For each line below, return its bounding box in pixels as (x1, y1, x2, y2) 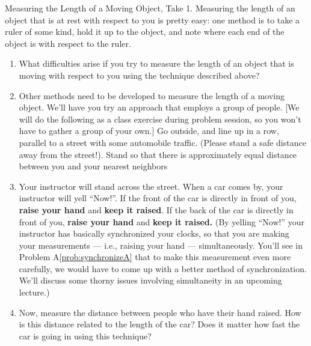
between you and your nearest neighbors (19, 160, 168, 172)
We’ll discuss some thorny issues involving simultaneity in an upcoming (19, 274, 282, 287)
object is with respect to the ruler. (5, 37, 131, 49)
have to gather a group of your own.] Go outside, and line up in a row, (19, 124, 279, 137)
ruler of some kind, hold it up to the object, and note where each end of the (5, 25, 285, 38)
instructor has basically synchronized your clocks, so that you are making (19, 227, 289, 240)
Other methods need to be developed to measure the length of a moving (19, 89, 285, 102)
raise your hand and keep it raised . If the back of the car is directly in (19, 203, 294, 216)
